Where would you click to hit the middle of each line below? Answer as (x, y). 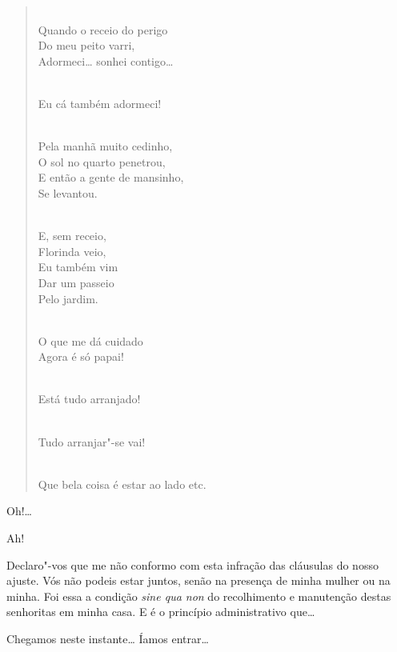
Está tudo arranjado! (89, 399)
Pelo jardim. (68, 298)
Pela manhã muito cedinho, (105, 146)
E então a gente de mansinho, (111, 177)
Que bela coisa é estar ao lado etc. (122, 484)
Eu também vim (78, 267)
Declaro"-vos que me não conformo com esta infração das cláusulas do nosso (192, 564)
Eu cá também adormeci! (100, 103)
